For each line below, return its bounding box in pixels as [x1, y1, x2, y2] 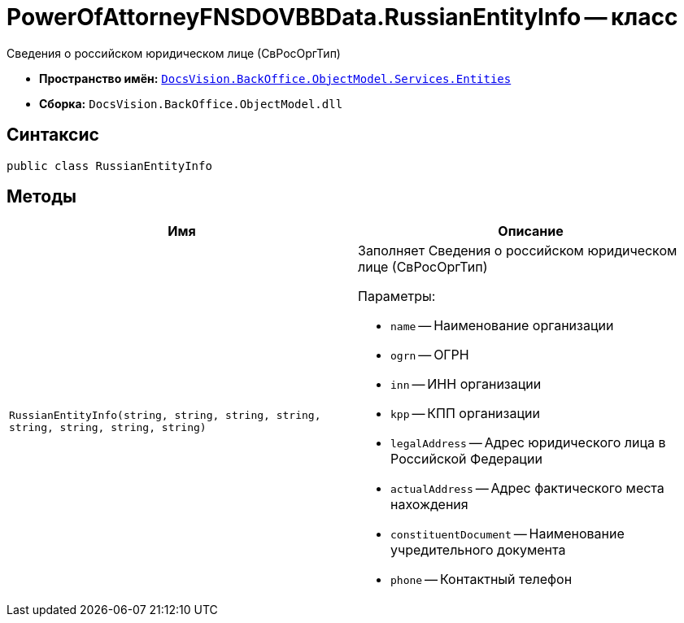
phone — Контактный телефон [390, 571, 573, 588]
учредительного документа [390, 542, 566, 559]
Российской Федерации [390, 451, 542, 468]
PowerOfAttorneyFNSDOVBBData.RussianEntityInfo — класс [7, 3, 678, 31]
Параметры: [358, 288, 436, 305]
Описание [498, 223, 564, 240]
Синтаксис [7, 124, 99, 146]
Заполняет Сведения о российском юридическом [358, 242, 677, 259]
